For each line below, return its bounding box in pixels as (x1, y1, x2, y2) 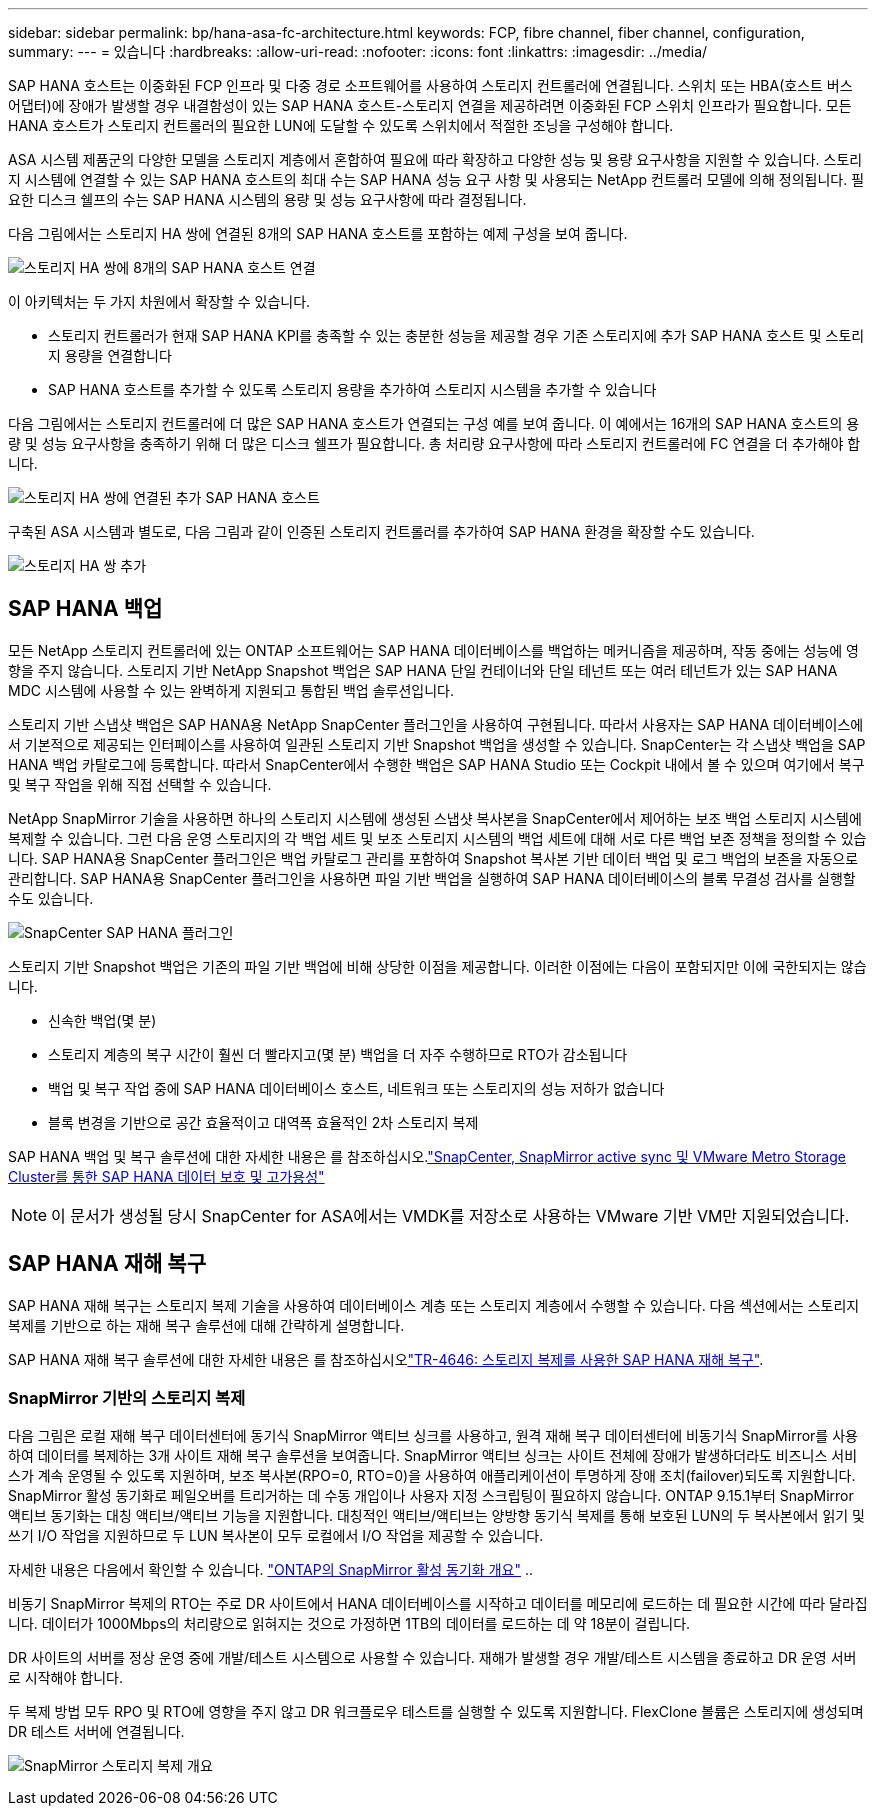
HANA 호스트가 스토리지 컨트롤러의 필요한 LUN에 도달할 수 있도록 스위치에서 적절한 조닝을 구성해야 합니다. (8, 117, 674, 134)
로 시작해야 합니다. (8, 1669, 123, 1687)
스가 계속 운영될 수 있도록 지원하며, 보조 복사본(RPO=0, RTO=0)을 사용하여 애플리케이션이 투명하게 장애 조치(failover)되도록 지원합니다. (8, 1467, 856, 1485)
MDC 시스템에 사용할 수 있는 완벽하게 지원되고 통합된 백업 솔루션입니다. (8, 681, 454, 699)
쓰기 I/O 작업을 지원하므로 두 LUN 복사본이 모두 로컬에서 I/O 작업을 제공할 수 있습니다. (8, 1527, 544, 1545)
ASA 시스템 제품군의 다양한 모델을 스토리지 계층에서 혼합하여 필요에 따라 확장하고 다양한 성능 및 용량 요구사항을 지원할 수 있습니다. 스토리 (8, 151, 863, 168)
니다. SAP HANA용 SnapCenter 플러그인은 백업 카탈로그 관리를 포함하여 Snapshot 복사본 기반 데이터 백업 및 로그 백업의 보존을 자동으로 (8, 849, 859, 867)
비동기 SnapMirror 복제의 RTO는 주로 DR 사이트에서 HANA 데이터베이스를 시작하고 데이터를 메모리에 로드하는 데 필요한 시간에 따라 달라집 (8, 1595, 868, 1613)
